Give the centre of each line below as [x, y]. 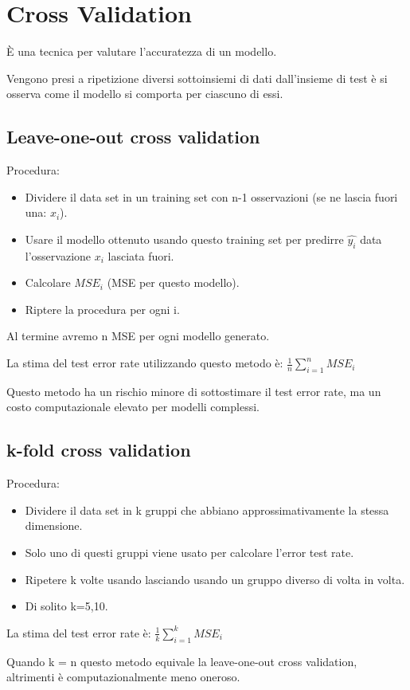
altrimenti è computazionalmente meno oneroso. [123, 677]
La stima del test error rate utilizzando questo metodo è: [145, 363]
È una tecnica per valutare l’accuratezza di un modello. [142, 51]
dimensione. [54, 525]
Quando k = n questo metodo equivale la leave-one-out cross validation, [182, 661]
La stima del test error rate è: [79, 632]
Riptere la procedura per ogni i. [102, 309]
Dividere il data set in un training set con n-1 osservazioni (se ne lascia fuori [211, 196]
